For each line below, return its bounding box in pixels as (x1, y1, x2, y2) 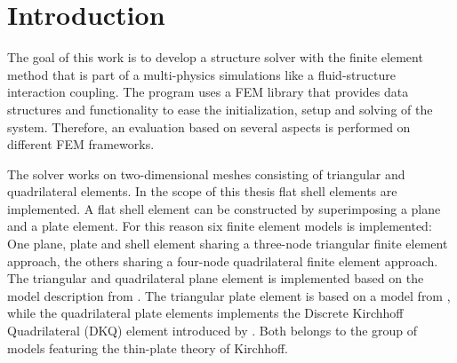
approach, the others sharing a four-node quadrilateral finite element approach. (7, 251, 438, 270)
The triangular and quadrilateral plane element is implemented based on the (7, 269, 424, 288)
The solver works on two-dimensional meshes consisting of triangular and (7, 164, 405, 183)
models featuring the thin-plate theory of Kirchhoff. (7, 338, 289, 357)
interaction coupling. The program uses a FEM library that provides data (7, 83, 409, 101)
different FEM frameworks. (7, 135, 155, 154)
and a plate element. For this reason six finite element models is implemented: (7, 217, 432, 235)
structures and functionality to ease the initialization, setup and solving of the (7, 99, 433, 118)
